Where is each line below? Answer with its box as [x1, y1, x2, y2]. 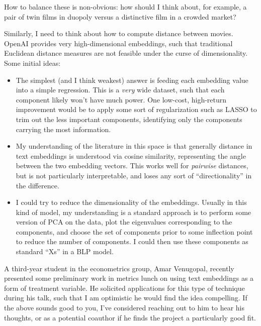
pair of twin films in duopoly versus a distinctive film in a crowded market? [4, 11, 236, 22]
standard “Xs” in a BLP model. [16, 246, 114, 257]
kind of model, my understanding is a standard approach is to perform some [16, 206, 251, 217]
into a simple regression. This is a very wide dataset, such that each [16, 84, 225, 95]
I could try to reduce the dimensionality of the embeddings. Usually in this [16, 197, 247, 207]
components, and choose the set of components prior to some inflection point [16, 226, 253, 237]
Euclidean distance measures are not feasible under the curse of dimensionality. [4, 48, 248, 58]
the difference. [16, 180, 59, 190]
